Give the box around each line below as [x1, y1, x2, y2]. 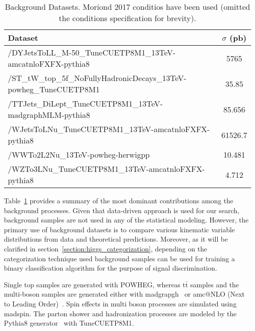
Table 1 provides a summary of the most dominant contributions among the [4, 195, 233, 205]
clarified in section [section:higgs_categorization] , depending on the [4, 243, 207, 253]
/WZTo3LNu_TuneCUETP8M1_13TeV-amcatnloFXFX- [8, 163, 205, 174]
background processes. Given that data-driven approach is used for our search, [4, 205, 239, 215]
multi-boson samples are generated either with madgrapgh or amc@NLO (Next [4, 289, 245, 299]
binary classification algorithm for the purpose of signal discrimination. [4, 263, 217, 273]
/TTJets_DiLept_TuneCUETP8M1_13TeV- [8, 98, 163, 109]
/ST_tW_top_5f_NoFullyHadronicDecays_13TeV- [8, 72, 187, 83]
